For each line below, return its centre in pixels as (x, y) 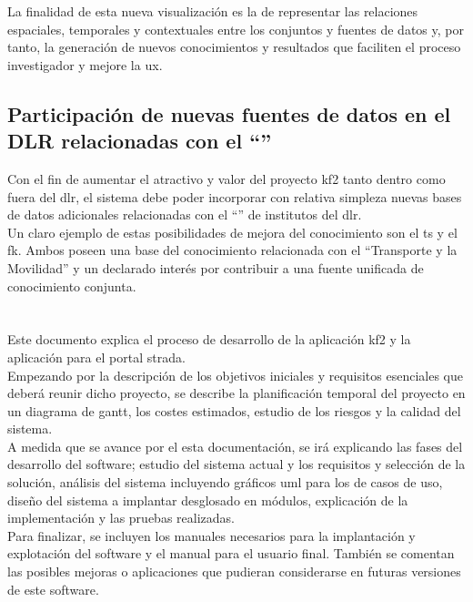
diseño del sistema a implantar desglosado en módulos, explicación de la (208, 500)
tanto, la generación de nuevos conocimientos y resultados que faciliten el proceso (234, 47)
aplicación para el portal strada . (96, 357)
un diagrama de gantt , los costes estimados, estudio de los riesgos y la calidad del (234, 410)
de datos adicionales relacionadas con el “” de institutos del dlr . (185, 214)
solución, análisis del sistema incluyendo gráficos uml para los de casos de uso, (225, 482)
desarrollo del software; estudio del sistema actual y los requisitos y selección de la (236, 464)
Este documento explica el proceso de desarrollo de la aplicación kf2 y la (209, 339)
